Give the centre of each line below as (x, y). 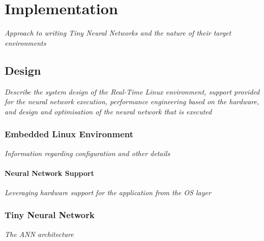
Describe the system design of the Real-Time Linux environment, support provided (132, 91)
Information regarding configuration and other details (87, 153)
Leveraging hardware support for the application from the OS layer (108, 192)
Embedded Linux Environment (69, 134)
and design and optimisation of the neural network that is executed (108, 111)
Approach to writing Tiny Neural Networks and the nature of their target (118, 33)
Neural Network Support (49, 173)
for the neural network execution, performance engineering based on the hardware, (132, 101)
